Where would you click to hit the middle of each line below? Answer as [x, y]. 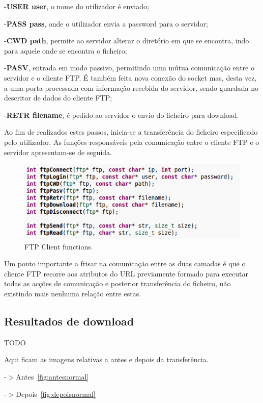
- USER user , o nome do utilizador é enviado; [77, 6]
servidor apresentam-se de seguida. [58, 152]
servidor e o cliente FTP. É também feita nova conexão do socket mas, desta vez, [130, 77]
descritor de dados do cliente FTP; [58, 98]
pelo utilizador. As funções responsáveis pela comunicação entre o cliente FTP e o [132, 142]
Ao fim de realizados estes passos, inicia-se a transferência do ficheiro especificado [131, 132]
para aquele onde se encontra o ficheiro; [66, 50]
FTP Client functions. [59, 246]
